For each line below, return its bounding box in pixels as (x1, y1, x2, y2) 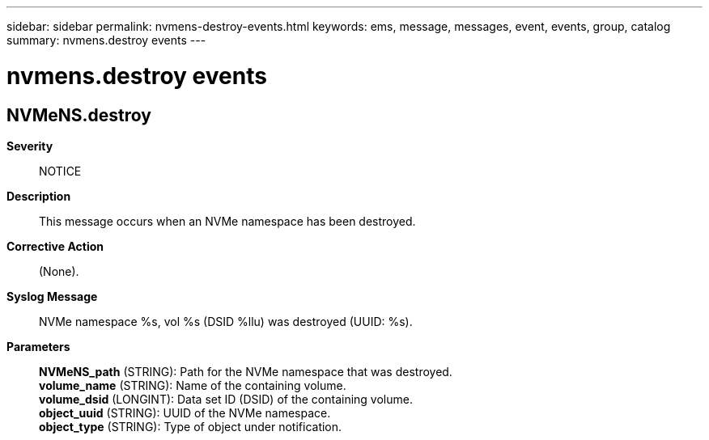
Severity (6, 138, 53, 153)
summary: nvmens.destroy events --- (6, 33, 206, 47)
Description (6, 188, 71, 203)
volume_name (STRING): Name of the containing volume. (39, 378, 346, 392)
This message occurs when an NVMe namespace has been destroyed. (39, 214, 416, 228)
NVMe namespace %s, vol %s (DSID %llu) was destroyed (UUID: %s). (39, 314, 413, 328)
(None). (39, 264, 79, 278)
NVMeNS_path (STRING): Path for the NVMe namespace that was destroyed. (39, 364, 452, 379)
